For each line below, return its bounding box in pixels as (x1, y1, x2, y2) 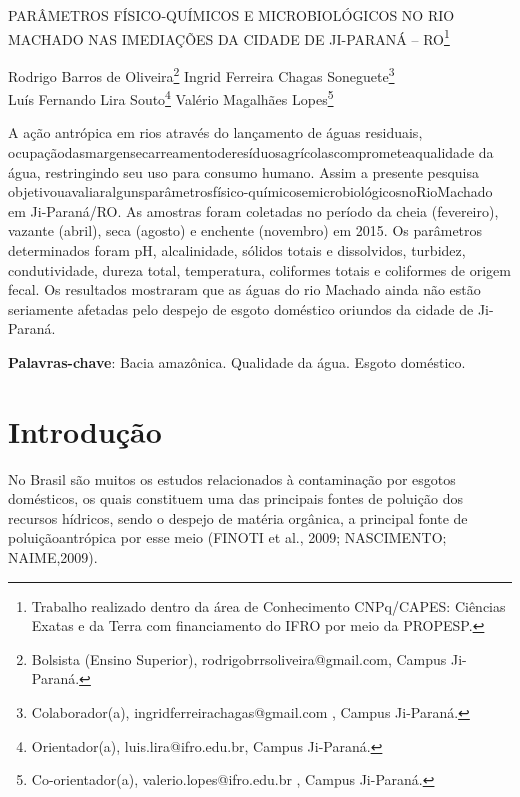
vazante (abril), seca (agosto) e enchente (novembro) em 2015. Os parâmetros (8, 220, 483, 241)
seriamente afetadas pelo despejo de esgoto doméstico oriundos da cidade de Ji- (8, 298, 494, 319)
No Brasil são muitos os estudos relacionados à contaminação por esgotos (8, 468, 456, 489)
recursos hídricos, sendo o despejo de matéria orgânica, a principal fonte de (8, 507, 468, 528)
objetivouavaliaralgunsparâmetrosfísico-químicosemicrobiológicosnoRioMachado (8, 181, 493, 202)
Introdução (8, 410, 162, 451)
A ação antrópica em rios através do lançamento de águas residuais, (8, 122, 423, 143)
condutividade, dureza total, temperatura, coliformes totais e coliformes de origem (8, 259, 511, 280)
